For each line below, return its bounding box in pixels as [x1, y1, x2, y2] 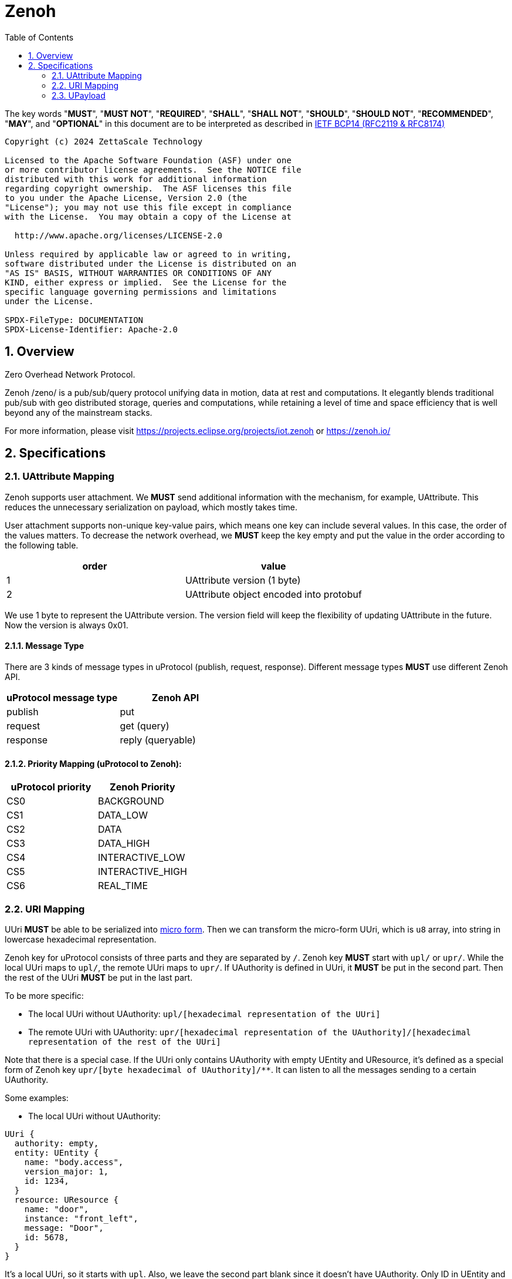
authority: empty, [14, 1139, 99, 1148]
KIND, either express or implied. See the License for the [5, 277, 287, 287]
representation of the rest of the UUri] [28, 1037, 221, 1046]
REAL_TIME [97, 880, 148, 892]
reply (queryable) [120, 734, 196, 746]
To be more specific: [5, 991, 84, 1001]
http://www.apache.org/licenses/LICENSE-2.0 [14, 230, 222, 240]
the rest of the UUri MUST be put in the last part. [5, 972, 193, 982]
